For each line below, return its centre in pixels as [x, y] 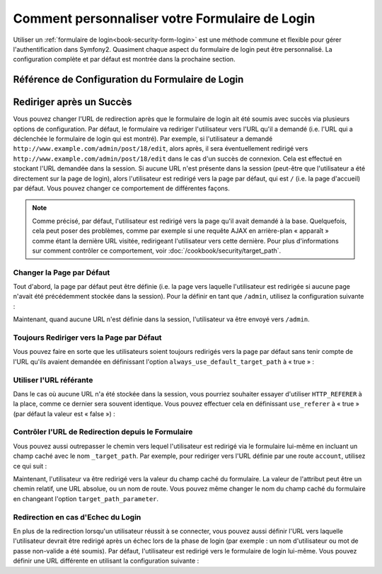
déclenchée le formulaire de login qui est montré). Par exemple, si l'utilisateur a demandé [143, 139]
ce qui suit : [30, 466]
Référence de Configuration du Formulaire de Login [128, 80]
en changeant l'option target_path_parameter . [86, 498]
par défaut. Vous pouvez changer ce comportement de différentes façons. [121, 188]
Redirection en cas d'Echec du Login [77, 517]
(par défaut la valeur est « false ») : [64, 413]
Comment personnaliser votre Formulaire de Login [164, 18]
